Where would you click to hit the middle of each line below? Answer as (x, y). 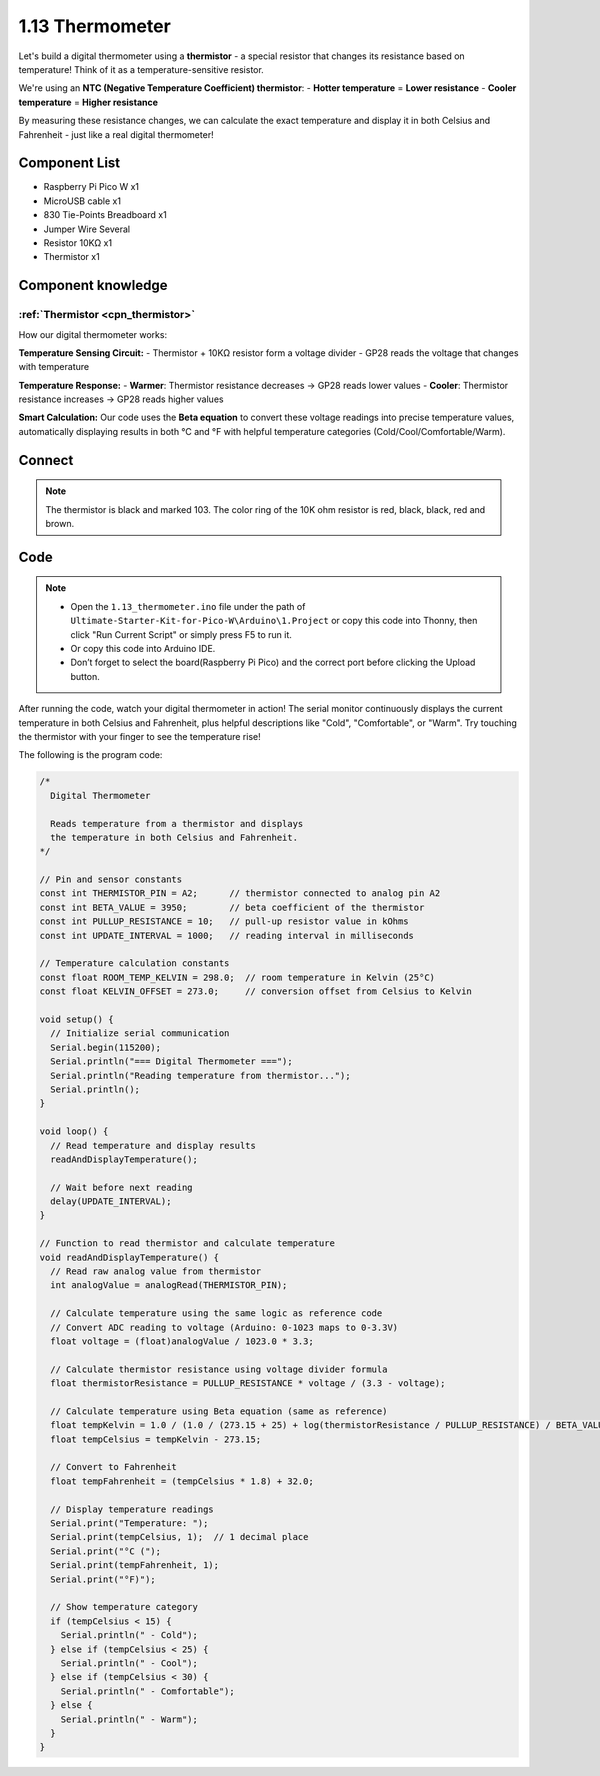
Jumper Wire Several (86, 229)
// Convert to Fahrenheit (113, 1467)
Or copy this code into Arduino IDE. (143, 649)
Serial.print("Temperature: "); (129, 1523)
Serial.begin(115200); (106, 1047)
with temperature (54, 367)
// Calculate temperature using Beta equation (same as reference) (219, 1411)
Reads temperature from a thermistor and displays (177, 823)
